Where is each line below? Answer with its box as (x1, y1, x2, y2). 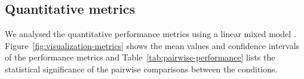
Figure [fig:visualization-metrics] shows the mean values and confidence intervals (5, 39, 300, 51)
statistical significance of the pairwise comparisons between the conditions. (5, 62, 278, 75)
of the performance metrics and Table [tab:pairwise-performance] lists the (5, 51, 275, 63)
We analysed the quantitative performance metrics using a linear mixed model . (5, 28, 296, 40)
